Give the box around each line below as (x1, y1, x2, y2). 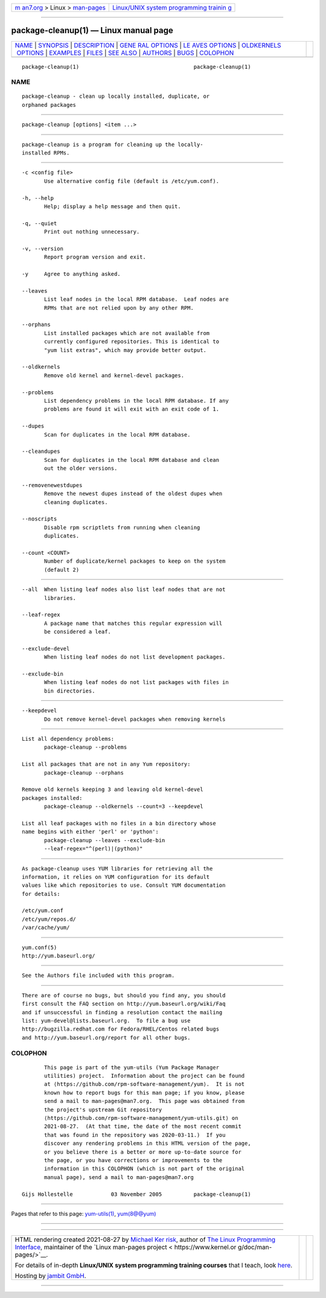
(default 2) (44, 566, 80, 573)
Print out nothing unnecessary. (44, 228, 140, 235)
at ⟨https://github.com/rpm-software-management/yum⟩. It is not (44, 1081, 245, 1088)
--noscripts (22, 516, 57, 522)
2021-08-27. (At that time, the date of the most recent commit (44, 1123, 241, 1130)
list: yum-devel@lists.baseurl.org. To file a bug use (22, 1017, 191, 1024)
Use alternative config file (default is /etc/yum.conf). (44, 177, 220, 184)
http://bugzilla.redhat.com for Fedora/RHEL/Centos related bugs (22, 1026, 220, 1032)
